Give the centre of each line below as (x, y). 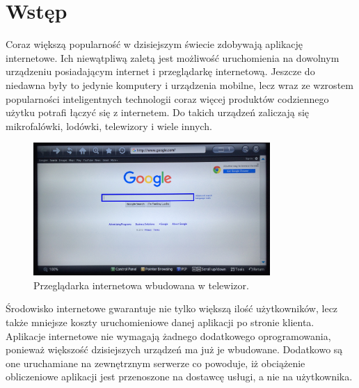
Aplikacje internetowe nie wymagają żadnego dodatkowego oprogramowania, (168, 336)
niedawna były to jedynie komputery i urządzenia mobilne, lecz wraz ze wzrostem (179, 84)
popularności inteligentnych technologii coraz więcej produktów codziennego (167, 98)
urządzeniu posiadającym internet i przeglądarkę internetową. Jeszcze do (160, 71)
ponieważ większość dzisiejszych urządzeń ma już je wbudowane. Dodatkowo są (174, 349)
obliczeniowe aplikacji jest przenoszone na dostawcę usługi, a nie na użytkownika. (179, 377)
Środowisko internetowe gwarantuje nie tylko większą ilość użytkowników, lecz (172, 308)
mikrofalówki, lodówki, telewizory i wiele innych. (109, 126)
